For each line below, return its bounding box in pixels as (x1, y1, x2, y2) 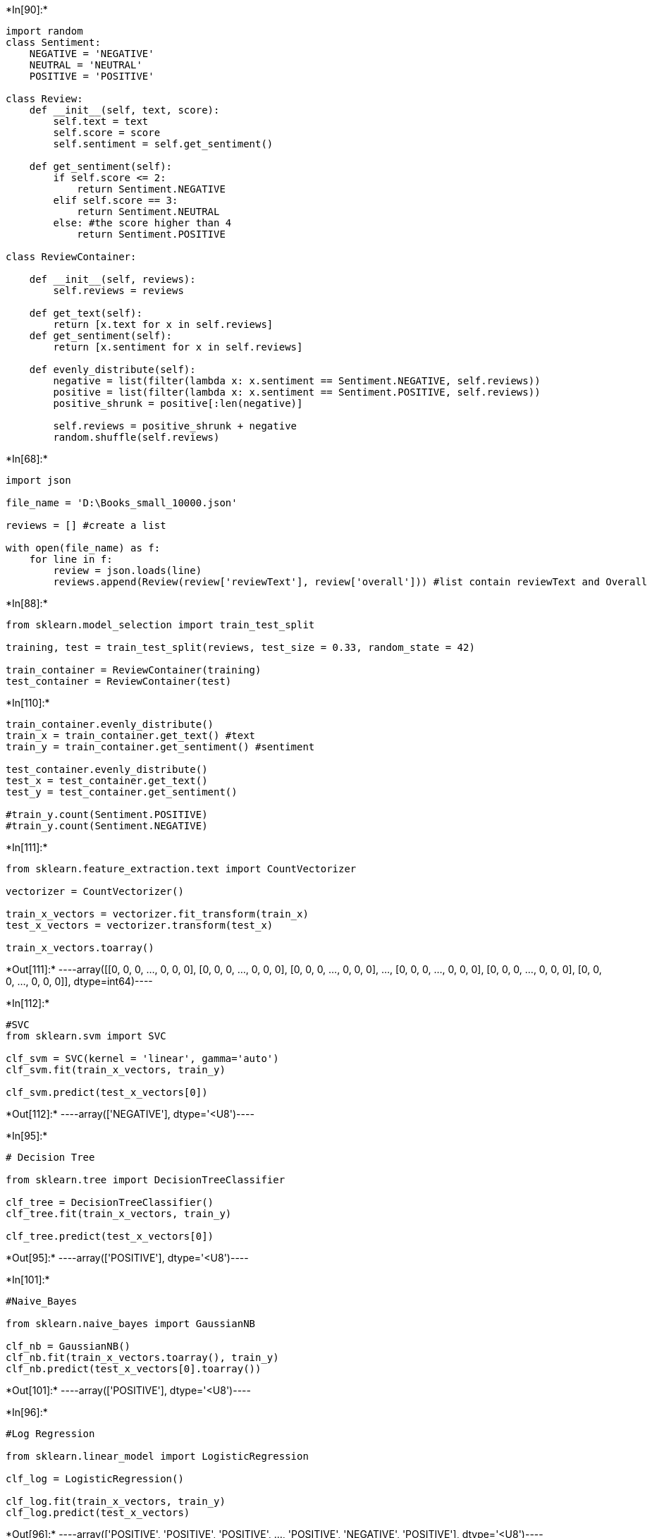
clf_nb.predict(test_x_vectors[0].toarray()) (6, 1363, 262, 1374)
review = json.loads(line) (53, 565, 202, 576)
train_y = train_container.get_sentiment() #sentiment (6, 741, 315, 752)
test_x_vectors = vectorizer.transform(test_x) (6, 920, 273, 931)
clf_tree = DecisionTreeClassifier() (6, 1197, 214, 1208)
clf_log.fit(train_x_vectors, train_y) (6, 1496, 226, 1507)
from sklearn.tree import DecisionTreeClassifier (6, 1174, 285, 1185)
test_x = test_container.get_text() (6, 775, 208, 786)
